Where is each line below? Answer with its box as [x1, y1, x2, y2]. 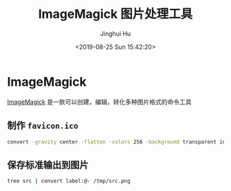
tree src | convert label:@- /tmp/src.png [7, 178, 131, 185]
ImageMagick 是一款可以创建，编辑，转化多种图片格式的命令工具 [7, 98, 192, 106]
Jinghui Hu [100, 29, 131, 38]
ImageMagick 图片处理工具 [38, 6, 193, 22]
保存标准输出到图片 [7, 159, 89, 170]
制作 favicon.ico [7, 120, 79, 131]
